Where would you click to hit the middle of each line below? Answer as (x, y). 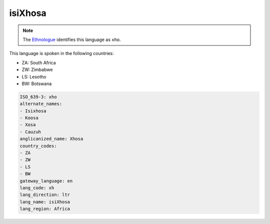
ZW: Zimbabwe (37, 69)
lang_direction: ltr (45, 195)
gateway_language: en (46, 181)
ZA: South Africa (39, 62)
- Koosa (29, 118)
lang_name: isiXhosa (45, 202)
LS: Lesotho (34, 76)
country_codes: (38, 146)
